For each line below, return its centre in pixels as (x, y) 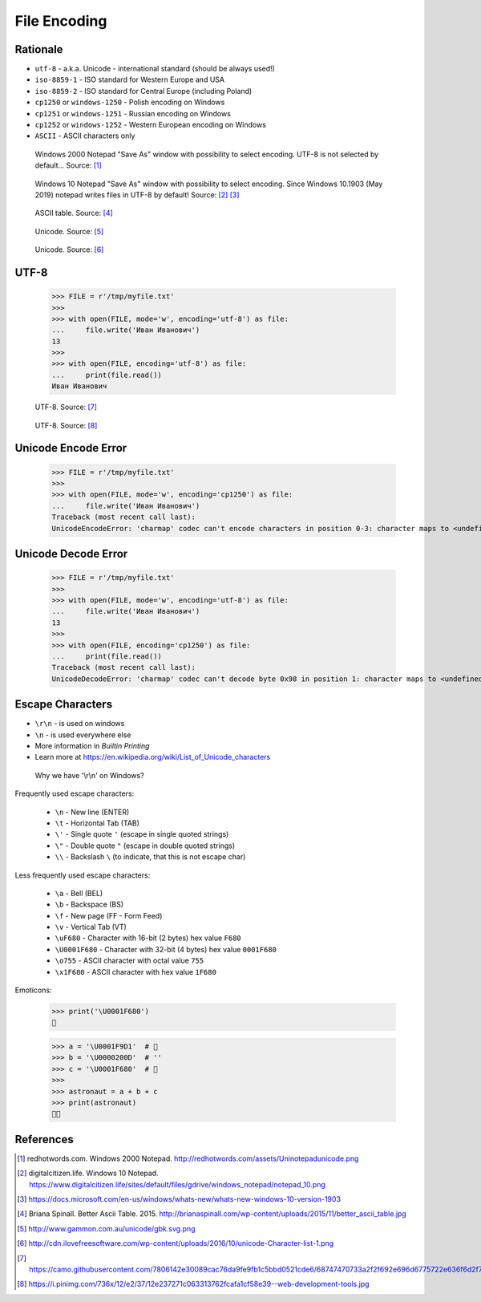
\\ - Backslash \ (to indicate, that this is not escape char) (150, 857)
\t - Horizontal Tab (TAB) (97, 823)
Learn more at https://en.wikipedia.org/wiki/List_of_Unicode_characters (153, 757)
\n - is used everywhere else (83, 735)
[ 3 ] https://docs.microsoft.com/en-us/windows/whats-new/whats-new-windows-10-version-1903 (179, 1199)
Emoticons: (33, 990)
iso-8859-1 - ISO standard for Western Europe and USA (129, 79)
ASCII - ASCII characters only (85, 136)
